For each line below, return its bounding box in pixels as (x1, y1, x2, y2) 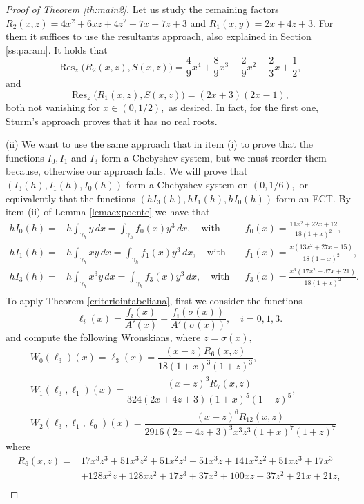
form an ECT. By (276, 191, 351, 205)
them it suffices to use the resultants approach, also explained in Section (6, 29, 312, 43)
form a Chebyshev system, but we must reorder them (101, 150, 327, 164)
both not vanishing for (6, 100, 100, 115)
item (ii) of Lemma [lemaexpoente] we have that (6, 204, 210, 219)
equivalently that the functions (6, 191, 135, 205)
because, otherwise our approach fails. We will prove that (6, 164, 248, 178)
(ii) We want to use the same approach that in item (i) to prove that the (6, 137, 314, 151)
